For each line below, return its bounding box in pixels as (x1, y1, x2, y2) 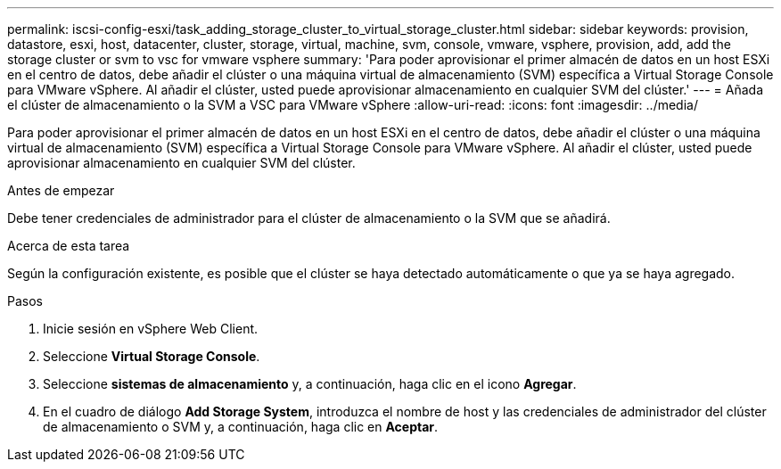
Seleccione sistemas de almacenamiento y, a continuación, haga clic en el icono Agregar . (43, 376, 577, 391)
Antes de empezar (7, 183, 115, 198)
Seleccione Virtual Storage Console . (43, 349, 260, 364)
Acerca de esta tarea (7, 238, 130, 253)
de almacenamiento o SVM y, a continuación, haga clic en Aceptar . (43, 419, 439, 434)
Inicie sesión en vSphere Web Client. (43, 321, 259, 336)
